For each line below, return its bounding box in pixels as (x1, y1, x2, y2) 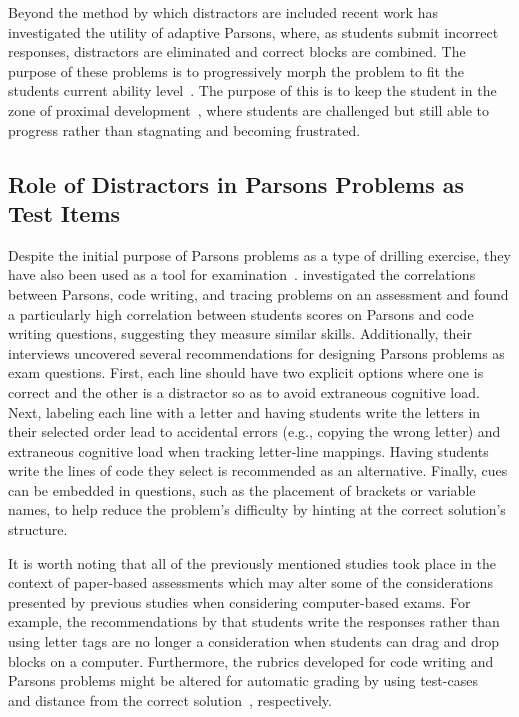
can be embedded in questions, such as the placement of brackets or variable (8, 479, 476, 500)
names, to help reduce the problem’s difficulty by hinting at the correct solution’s (8, 499, 506, 520)
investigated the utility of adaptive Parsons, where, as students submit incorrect (8, 21, 499, 42)
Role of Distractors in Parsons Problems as (8, 168, 465, 199)
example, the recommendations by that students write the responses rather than (8, 611, 500, 632)
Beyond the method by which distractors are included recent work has (8, 2, 438, 22)
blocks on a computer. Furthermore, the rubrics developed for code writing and (8, 650, 494, 671)
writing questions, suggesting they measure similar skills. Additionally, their (8, 323, 472, 344)
